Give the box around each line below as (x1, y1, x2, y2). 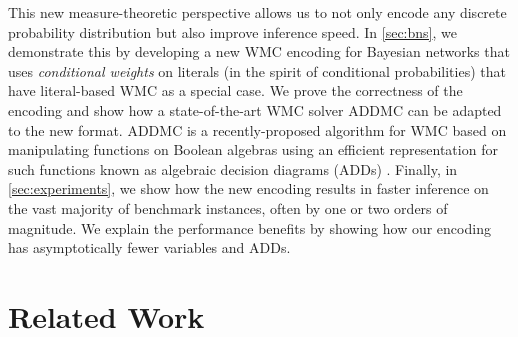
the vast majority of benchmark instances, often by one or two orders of (8, 197, 448, 218)
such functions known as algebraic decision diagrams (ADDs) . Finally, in (8, 158, 458, 179)
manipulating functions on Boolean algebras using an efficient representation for (8, 139, 498, 160)
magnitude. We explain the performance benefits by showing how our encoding (8, 217, 491, 238)
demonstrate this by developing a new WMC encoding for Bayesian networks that (8, 41, 510, 62)
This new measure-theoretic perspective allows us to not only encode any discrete (8, 2, 507, 22)
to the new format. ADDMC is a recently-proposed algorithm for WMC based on (8, 119, 507, 140)
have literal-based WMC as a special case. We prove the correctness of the (8, 80, 463, 101)
